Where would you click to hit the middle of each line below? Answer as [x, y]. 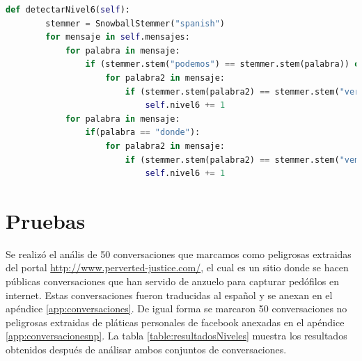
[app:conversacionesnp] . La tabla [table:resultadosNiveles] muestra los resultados [176, 336]
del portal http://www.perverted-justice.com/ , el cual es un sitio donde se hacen [177, 267]
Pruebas [46, 220]
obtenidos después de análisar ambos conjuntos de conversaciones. [146, 349]
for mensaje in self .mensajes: [118, 37]
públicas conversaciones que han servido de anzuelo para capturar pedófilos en [172, 281]
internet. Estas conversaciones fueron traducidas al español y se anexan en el [169, 295]
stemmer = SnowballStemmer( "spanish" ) [135, 23]
